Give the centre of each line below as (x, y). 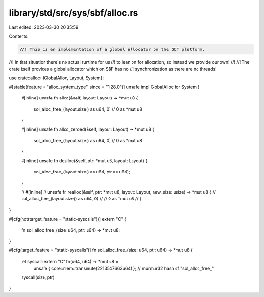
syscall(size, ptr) (38, 277)
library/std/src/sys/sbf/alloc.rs (74, 13)
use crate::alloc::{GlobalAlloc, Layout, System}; (56, 78)
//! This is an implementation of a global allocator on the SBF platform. (112, 49)
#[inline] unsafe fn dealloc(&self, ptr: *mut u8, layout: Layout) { (84, 161)
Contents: (19, 36)
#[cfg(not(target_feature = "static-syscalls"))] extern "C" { (68, 219)
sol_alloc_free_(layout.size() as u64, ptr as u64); (82, 172)
